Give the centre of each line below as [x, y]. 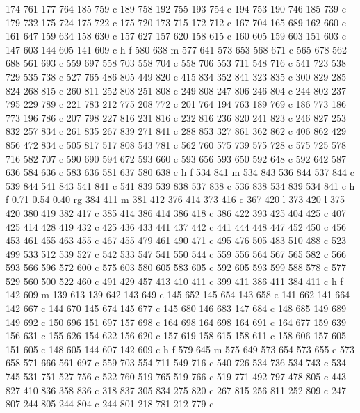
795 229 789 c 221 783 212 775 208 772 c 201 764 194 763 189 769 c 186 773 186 [176, 104]
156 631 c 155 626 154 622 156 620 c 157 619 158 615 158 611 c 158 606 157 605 [176, 335]
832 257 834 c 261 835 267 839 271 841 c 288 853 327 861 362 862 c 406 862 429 [176, 131]
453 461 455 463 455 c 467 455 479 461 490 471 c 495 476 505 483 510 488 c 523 [176, 240]
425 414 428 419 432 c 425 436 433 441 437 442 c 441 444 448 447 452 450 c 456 [176, 226]
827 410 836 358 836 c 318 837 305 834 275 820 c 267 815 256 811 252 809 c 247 [176, 390]
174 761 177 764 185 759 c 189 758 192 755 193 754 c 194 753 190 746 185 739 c [176, 8]
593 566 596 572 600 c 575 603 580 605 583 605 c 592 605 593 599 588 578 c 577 [176, 267]
